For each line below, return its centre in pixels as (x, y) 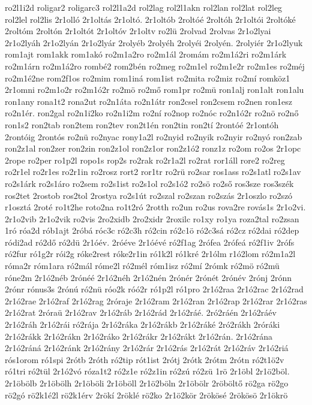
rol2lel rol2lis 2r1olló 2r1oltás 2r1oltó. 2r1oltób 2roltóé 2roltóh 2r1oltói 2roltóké (150, 19)
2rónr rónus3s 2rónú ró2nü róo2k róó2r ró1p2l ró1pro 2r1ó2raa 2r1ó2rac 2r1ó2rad (154, 289)
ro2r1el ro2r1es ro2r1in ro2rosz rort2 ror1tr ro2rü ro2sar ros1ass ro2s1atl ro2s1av (153, 172)
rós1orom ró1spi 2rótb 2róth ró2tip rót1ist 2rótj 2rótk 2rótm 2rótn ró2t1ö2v (145, 359)
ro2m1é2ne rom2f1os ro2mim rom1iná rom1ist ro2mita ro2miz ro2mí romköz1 (148, 78)
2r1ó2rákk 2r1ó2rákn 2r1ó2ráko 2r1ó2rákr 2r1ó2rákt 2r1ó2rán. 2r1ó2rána (139, 336)
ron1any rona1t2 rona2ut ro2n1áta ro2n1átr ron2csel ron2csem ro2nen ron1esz (148, 101)
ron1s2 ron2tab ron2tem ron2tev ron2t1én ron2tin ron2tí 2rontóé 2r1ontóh (142, 124)
